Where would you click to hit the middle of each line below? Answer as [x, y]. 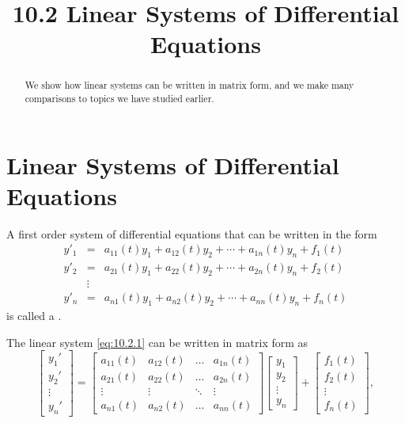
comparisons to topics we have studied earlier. [119, 99]
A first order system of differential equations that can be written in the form [192, 233]
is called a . [34, 315]
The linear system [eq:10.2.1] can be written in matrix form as [157, 342]
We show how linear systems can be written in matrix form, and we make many [189, 85]
